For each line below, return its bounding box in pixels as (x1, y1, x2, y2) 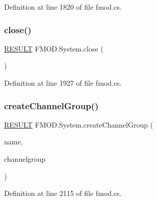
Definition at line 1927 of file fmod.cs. (4, 78, 122, 88)
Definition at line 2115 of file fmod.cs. (4, 188, 122, 198)
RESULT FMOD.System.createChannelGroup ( (4, 119, 153, 130)
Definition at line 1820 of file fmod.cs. (4, 2, 122, 12)
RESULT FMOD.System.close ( (4, 43, 103, 54)
